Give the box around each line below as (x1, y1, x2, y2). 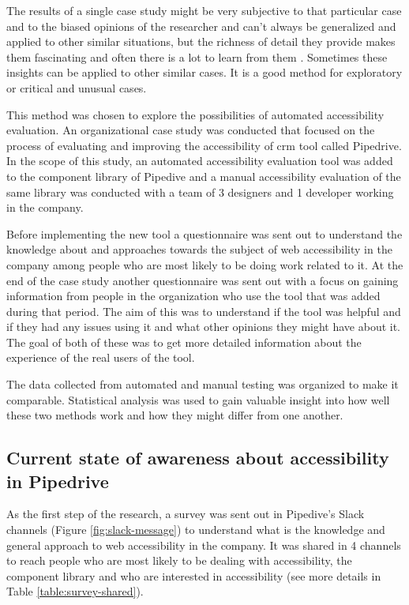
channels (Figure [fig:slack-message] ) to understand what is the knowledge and (6, 521, 385, 538)
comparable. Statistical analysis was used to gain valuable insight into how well (6, 391, 390, 408)
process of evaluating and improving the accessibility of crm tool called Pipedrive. (6, 137, 402, 153)
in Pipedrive (6, 468, 109, 493)
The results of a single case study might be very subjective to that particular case (6, 2, 402, 18)
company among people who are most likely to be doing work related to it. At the (6, 256, 403, 272)
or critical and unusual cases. (6, 79, 147, 96)
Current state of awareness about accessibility (6, 445, 389, 470)
